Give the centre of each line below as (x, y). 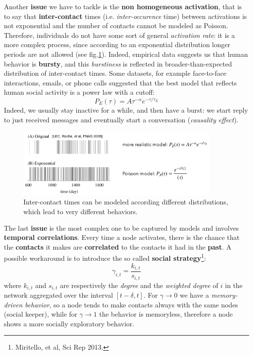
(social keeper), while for (41, 314)
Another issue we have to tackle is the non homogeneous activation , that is (123, 6)
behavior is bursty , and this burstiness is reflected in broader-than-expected (118, 63)
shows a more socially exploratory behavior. (69, 323)
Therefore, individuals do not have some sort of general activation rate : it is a (119, 35)
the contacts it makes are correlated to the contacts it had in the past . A (118, 246)
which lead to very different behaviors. (81, 211)
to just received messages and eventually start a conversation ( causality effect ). (121, 119)
